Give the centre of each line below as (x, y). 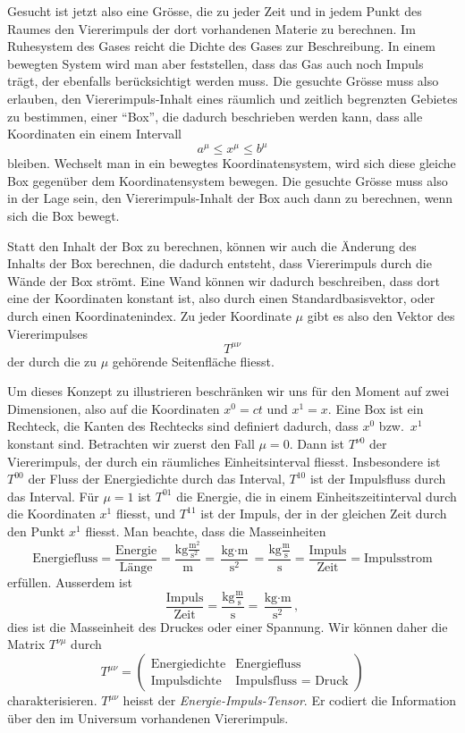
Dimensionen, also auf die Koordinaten (114, 408)
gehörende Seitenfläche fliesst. (193, 361)
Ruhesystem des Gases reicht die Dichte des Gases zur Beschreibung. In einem (222, 46)
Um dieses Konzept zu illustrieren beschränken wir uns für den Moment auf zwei (228, 391)
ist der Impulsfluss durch (378, 479)
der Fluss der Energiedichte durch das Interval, (156, 479)
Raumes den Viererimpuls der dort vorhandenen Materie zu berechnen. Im (211, 28)
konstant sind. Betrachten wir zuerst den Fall (131, 444)
